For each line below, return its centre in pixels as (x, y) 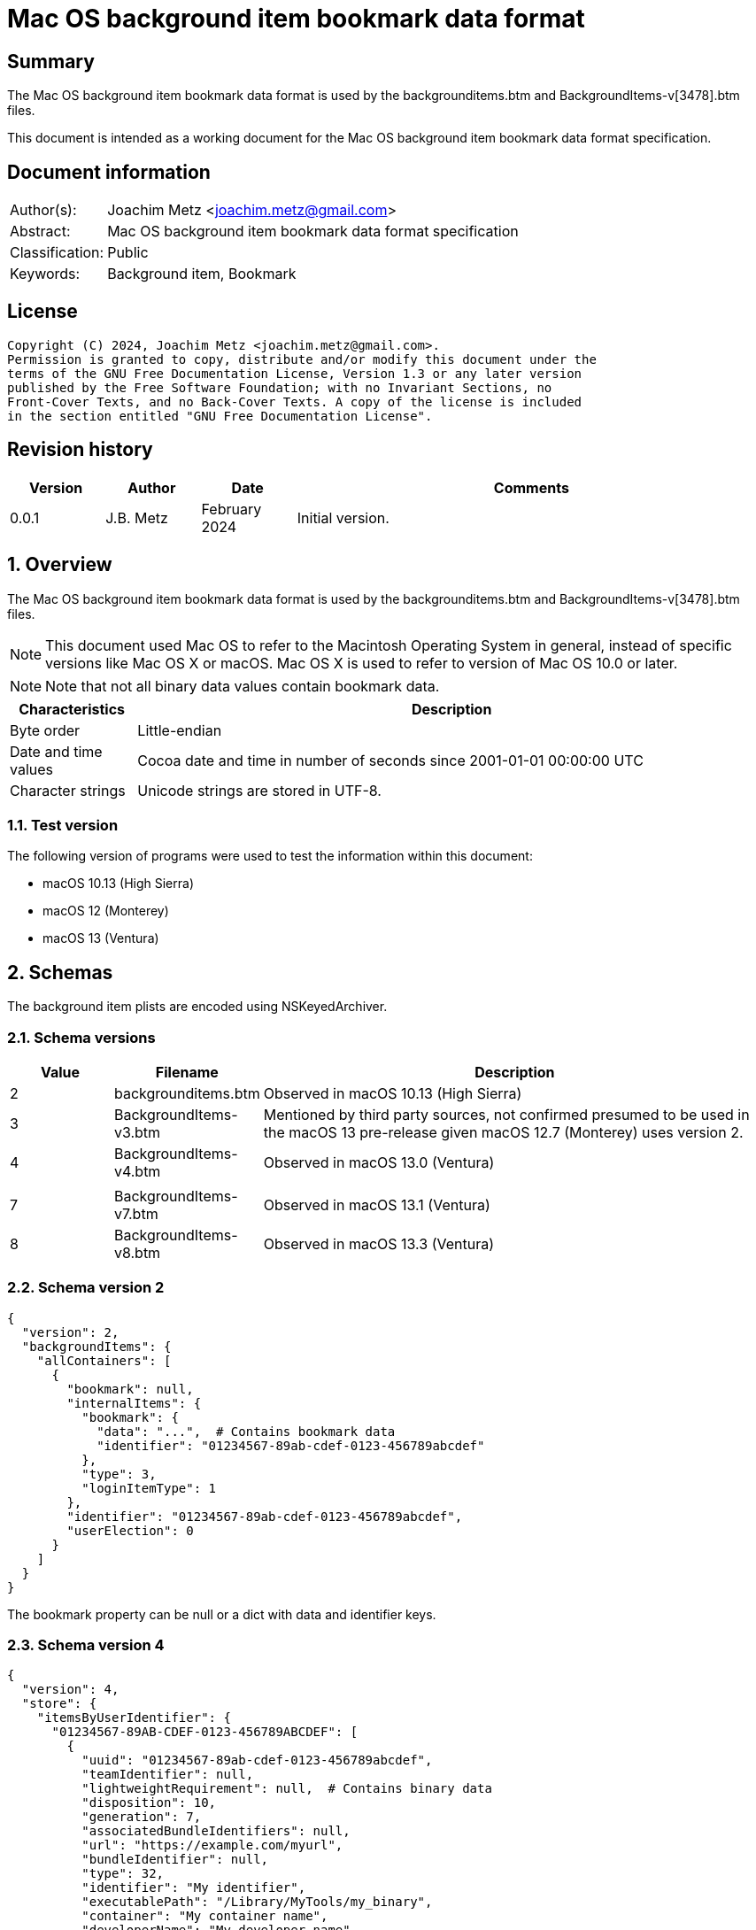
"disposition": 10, (149, 1803)
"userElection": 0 (130, 1530)
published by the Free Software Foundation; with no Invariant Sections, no (280, 387)
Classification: (57, 253)
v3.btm (137, 1132)
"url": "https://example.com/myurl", (212, 1845)
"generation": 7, (142, 1817)
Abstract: (40, 232)
